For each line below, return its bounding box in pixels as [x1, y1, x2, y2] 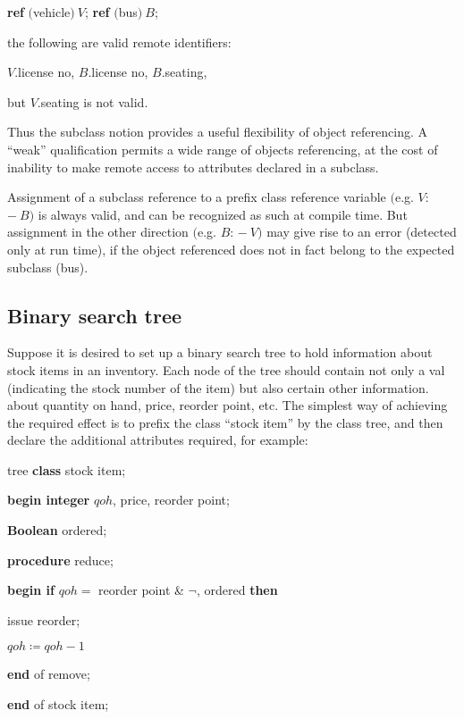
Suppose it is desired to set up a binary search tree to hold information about [7, 343, 433, 362]
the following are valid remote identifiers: [7, 32, 232, 51]
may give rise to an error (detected [266, 222, 457, 241]
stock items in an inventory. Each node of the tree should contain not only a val [7, 360, 445, 379]
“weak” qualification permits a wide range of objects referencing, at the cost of [7, 139, 438, 158]
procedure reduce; [7, 550, 114, 569]
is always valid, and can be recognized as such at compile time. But [38, 205, 408, 223]
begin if [7, 581, 55, 599]
